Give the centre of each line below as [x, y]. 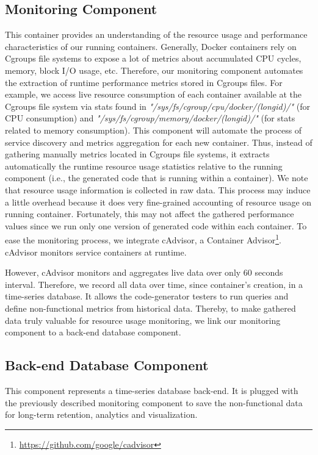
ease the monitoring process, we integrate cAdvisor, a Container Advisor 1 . [143, 239]
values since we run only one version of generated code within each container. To [156, 225]
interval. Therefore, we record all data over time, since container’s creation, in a [154, 284]
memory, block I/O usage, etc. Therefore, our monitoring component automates [154, 70]
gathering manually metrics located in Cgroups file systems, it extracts [137, 154]
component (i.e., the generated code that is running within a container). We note [157, 178]
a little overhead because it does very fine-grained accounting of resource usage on [158, 202]
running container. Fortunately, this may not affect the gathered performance [150, 214]
